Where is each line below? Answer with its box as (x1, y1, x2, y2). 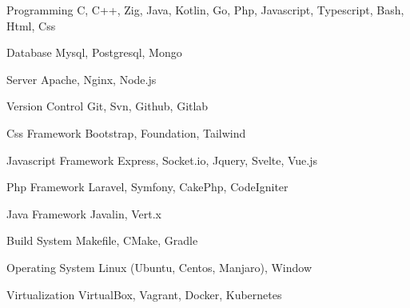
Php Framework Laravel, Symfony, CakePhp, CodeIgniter (6, 178, 289, 195)
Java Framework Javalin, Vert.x (6, 205, 161, 222)
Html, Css (6, 17, 56, 34)
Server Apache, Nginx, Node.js (6, 70, 157, 87)
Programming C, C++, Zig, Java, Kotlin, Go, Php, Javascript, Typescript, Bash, (6, 2, 404, 18)
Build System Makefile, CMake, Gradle (6, 232, 198, 249)
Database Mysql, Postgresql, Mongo (6, 44, 182, 61)
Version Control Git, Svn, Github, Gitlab (6, 98, 209, 114)
